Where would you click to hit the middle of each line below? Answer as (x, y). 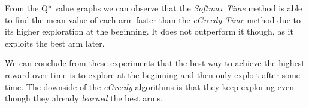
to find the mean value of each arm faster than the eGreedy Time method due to (153, 19)
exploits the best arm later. (55, 43)
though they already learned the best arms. (84, 98)
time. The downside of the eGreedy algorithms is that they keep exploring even (149, 86)
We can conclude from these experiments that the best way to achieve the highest (155, 63)
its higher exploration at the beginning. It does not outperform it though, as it (149, 31)
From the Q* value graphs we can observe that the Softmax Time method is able (154, 8)
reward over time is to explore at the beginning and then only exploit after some (153, 74)
